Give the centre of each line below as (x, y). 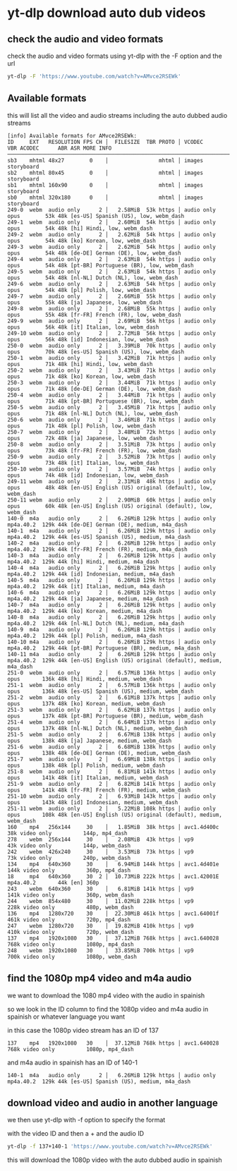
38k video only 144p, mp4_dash (68, 833)
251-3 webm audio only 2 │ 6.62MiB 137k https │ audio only (112, 710)
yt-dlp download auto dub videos (107, 13)
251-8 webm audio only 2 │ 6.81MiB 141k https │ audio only (112, 771)
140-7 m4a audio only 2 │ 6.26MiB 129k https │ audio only (112, 605)
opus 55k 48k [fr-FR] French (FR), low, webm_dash (94, 315)
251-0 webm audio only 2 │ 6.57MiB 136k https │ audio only (112, 673)
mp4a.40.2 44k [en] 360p (53, 882)
